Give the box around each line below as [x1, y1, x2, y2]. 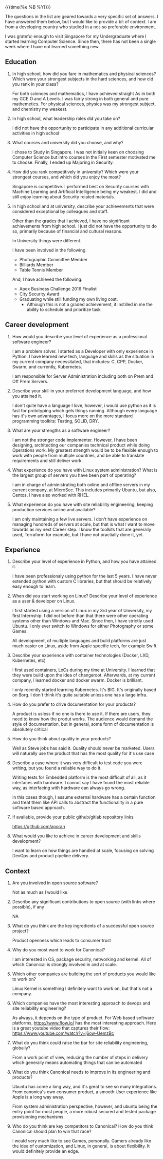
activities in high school [12, 130, 60, 136]
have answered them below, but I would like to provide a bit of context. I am [5, 19, 157, 24]
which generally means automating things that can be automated [12, 1060, 143, 1065]
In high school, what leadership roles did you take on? [12, 116, 121, 121]
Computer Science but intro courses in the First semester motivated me [12, 154, 156, 160]
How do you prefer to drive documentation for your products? [12, 701, 136, 707]
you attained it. [12, 393, 42, 399]
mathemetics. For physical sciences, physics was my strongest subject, [12, 101, 156, 107]
